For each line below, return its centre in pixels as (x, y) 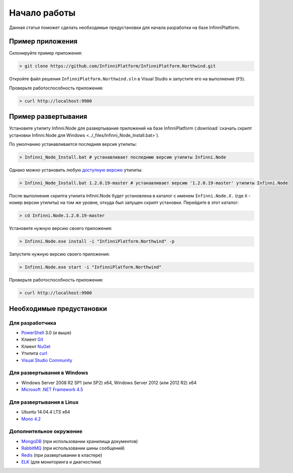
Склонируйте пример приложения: (46, 53)
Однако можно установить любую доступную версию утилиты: (76, 170)
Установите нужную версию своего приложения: (61, 228)
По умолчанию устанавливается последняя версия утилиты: (73, 144)
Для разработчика (33, 323)
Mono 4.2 (31, 419)
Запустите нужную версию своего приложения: (60, 254)
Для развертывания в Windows (49, 373)
